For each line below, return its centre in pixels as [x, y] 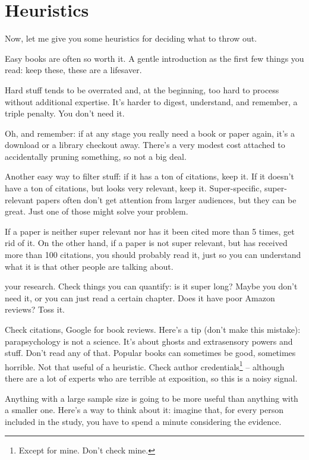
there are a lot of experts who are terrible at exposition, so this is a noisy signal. [151, 378]
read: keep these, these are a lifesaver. [73, 70]
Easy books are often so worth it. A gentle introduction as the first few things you [154, 58]
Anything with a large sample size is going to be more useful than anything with [152, 398]
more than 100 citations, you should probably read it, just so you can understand [153, 255]
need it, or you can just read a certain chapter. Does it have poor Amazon [140, 297]
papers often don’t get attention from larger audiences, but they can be [166, 199]
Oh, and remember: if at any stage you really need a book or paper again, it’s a [150, 133]
